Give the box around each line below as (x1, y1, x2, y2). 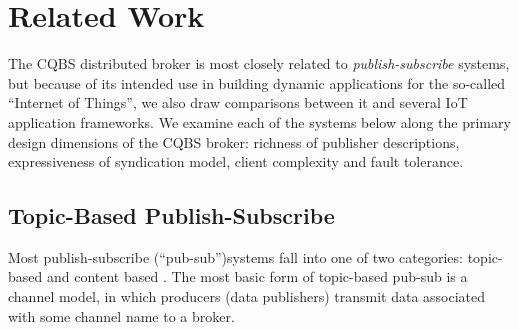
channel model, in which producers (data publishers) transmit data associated (8, 286, 486, 307)
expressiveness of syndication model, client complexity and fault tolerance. (8, 151, 464, 172)
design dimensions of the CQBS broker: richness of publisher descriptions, (8, 131, 460, 152)
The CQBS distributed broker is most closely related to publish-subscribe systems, (8, 53, 510, 74)
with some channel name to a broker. (8, 305, 235, 326)
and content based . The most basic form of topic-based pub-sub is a (46, 266, 468, 287)
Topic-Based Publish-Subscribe (8, 200, 335, 231)
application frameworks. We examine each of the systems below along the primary (8, 111, 511, 132)
